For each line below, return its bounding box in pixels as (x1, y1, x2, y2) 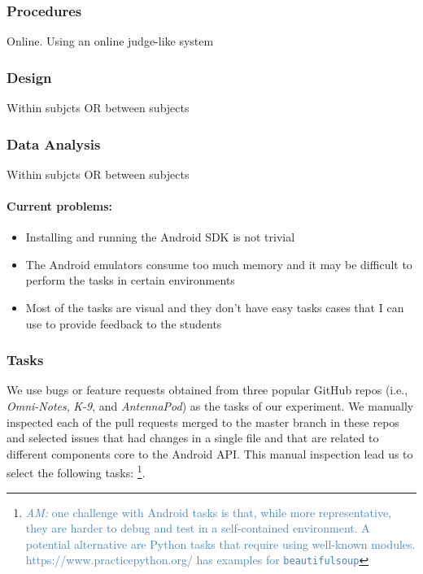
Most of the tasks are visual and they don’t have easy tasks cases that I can (25, 299, 404, 316)
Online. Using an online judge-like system (7, 33, 214, 50)
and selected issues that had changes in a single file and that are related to (7, 429, 379, 446)
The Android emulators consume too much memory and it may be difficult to (25, 255, 412, 272)
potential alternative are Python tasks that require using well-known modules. (25, 535, 416, 552)
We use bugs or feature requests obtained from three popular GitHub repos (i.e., (7, 381, 408, 398)
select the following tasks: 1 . (7, 462, 146, 481)
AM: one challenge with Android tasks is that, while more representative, (25, 503, 392, 520)
